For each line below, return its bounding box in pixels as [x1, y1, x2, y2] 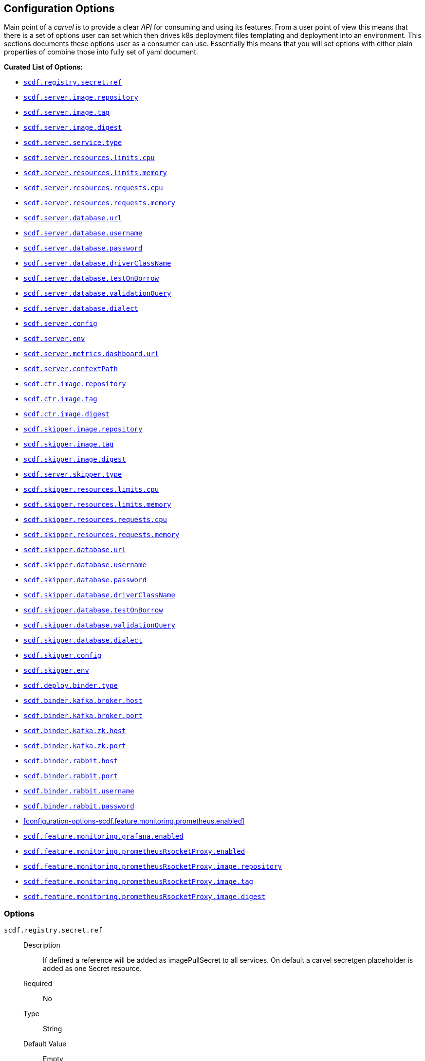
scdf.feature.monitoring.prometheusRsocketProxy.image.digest [23, 893, 266, 901]
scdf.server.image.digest [23, 124, 122, 132]
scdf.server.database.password [23, 244, 143, 252]
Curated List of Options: [4, 63, 83, 72]
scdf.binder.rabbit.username [23, 787, 134, 795]
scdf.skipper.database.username [23, 561, 147, 569]
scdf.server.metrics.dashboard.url [23, 350, 159, 358]
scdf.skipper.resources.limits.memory [23, 501, 171, 509]
